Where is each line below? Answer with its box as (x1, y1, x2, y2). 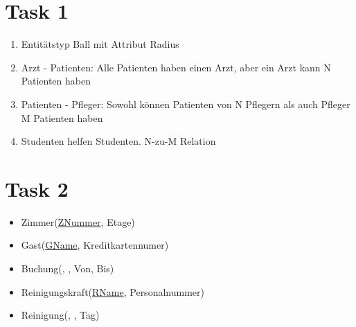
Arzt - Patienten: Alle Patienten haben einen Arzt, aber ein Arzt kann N (21, 60, 331, 74)
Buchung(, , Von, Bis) (21, 261, 114, 275)
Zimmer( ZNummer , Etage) (21, 214, 135, 229)
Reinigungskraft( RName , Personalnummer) (21, 284, 204, 299)
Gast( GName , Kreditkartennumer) (21, 238, 169, 252)
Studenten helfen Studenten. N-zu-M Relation (21, 134, 216, 148)
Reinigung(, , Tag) (21, 308, 100, 322)
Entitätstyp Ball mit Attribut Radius (21, 37, 179, 51)
